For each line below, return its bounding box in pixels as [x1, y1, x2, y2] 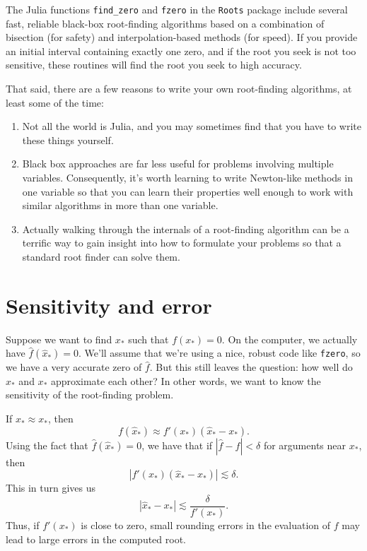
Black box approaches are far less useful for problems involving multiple [22, 156, 334, 171]
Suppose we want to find [6, 331, 112, 346]
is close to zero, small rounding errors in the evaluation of [81, 517, 331, 532]
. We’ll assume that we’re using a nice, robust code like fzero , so [78, 345, 361, 360]
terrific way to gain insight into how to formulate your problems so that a [22, 235, 342, 250]
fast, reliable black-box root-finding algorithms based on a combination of [6, 16, 325, 30]
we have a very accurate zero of [6, 360, 142, 374]
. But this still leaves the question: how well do [149, 360, 353, 374]
